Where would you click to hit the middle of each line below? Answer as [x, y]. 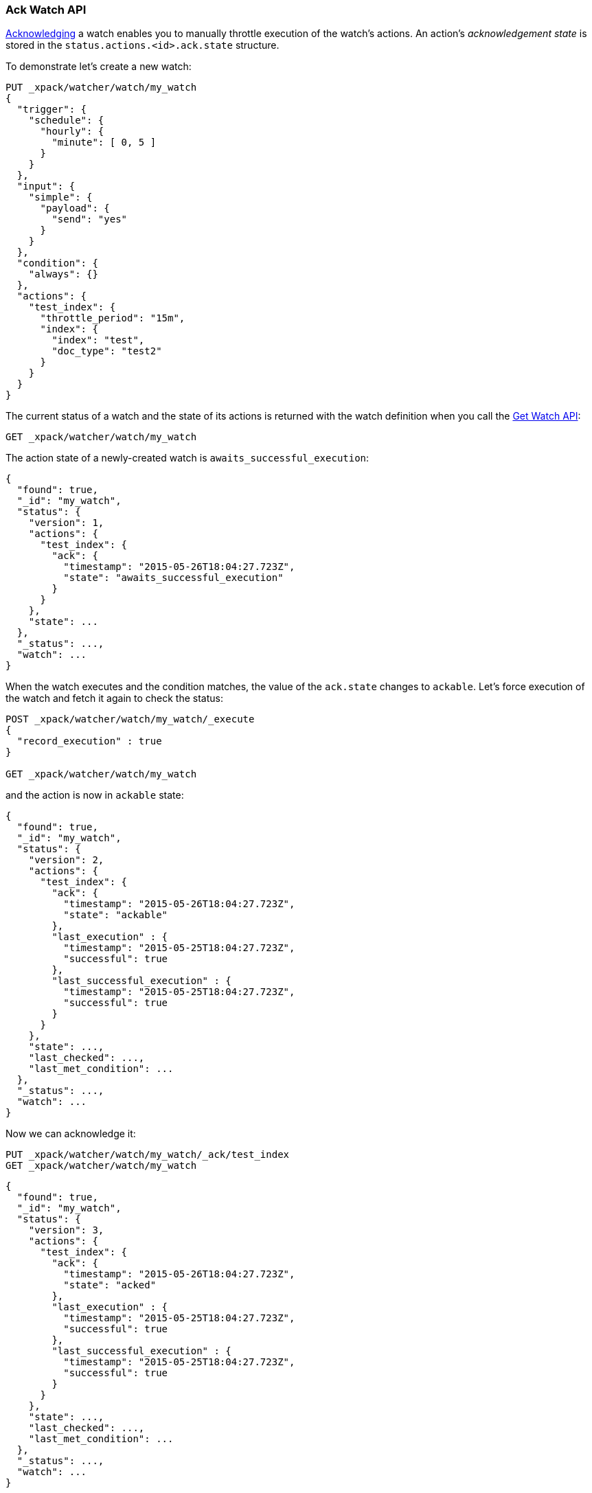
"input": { [46, 186]
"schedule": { [66, 121]
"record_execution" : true [89, 741]
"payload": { [75, 208]
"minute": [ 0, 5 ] [104, 143]
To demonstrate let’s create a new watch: [99, 67]
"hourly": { [72, 132]
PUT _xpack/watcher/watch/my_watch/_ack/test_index [148, 1155]
